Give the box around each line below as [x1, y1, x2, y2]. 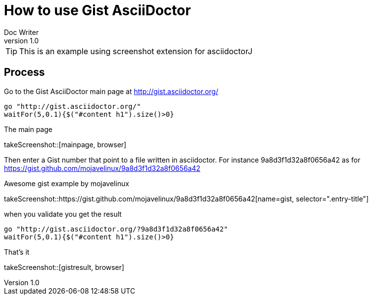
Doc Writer [4, 28, 39, 36]
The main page [4, 125, 53, 133]
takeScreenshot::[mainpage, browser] [4, 140, 126, 149]
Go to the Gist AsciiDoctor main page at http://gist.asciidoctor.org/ [4, 87, 218, 96]
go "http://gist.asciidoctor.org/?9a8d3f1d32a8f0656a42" [4, 225, 228, 233]
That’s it [4, 247, 30, 256]
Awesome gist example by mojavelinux [4, 179, 129, 188]
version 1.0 [4, 36, 39, 45]
